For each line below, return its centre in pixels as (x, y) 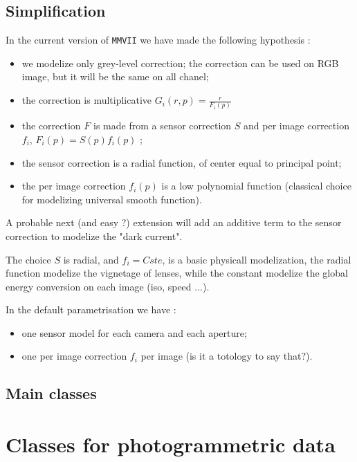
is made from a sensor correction (163, 126)
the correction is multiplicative (87, 100)
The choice (28, 259)
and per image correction (296, 126)
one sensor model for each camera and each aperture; (134, 332)
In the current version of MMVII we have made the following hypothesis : (158, 40)
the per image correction (74, 186)
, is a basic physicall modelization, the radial (257, 259)
